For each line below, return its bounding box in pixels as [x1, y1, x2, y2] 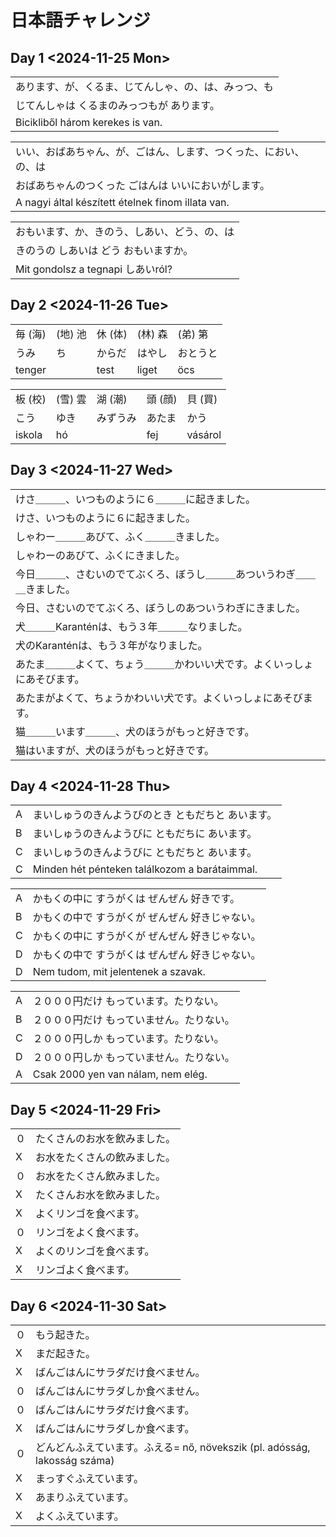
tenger [15, 362, 47, 376]
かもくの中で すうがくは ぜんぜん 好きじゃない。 [32, 948, 262, 962]
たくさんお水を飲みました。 [35, 1188, 167, 1202]
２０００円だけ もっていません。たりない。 [32, 1013, 235, 1027]
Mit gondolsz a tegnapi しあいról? [15, 262, 173, 276]
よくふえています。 [35, 1509, 125, 1523]
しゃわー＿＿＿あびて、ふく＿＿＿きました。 [15, 529, 226, 543]
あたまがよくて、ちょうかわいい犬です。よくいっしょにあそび [15, 691, 303, 705]
